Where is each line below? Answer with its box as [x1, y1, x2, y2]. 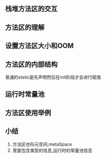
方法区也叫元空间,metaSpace [12, 141, 72, 147]
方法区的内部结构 [5, 60, 58, 69]
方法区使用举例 [5, 108, 51, 117]
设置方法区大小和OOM [5, 42, 74, 50]
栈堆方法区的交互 [5, 4, 58, 13]
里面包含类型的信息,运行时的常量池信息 [12, 147, 93, 153]
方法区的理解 [5, 23, 45, 31]
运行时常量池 [5, 90, 45, 98]
